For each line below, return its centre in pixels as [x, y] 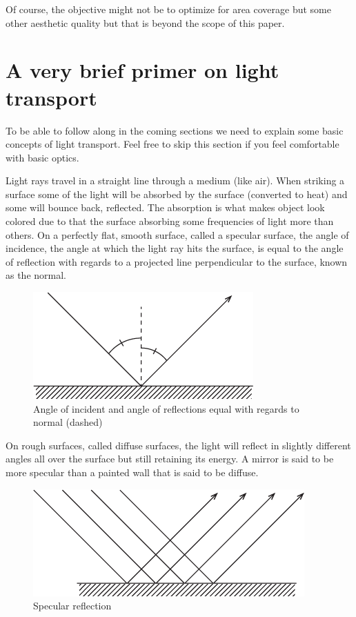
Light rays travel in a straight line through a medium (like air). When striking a [175, 180]
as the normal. [36, 275]
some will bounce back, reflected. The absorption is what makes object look [165, 207]
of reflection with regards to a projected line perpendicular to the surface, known [177, 261]
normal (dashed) [68, 422]
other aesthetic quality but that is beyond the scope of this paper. [145, 22]
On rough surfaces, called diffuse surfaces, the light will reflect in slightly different [178, 445]
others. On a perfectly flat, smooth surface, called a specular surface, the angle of [177, 234]
